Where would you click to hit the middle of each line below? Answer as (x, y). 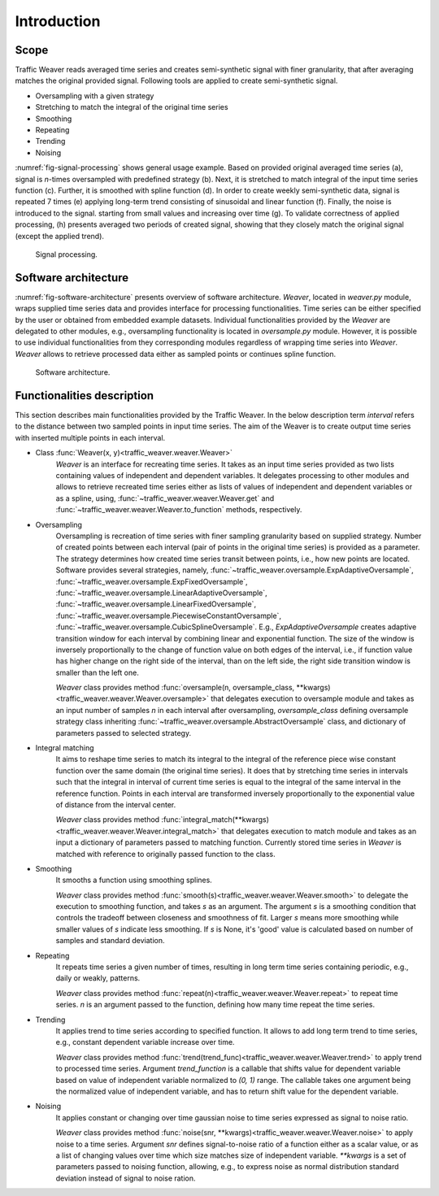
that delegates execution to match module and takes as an (319, 831)
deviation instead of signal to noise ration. (126, 1178)
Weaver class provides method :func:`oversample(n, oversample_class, (175, 688)
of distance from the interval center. (116, 804)
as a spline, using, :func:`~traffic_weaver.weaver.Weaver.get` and (165, 498)
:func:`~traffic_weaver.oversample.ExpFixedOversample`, (152, 581)
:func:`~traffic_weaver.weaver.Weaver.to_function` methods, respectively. (179, 510)
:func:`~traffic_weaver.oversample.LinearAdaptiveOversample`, (161, 593)
